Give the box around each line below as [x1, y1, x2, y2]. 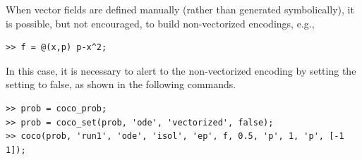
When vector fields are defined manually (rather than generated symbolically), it [6, 2, 354, 16]
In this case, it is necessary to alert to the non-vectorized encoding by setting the [6, 63, 356, 78]
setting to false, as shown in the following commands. [6, 77, 236, 92]
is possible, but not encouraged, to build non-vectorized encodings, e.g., [6, 16, 315, 30]
